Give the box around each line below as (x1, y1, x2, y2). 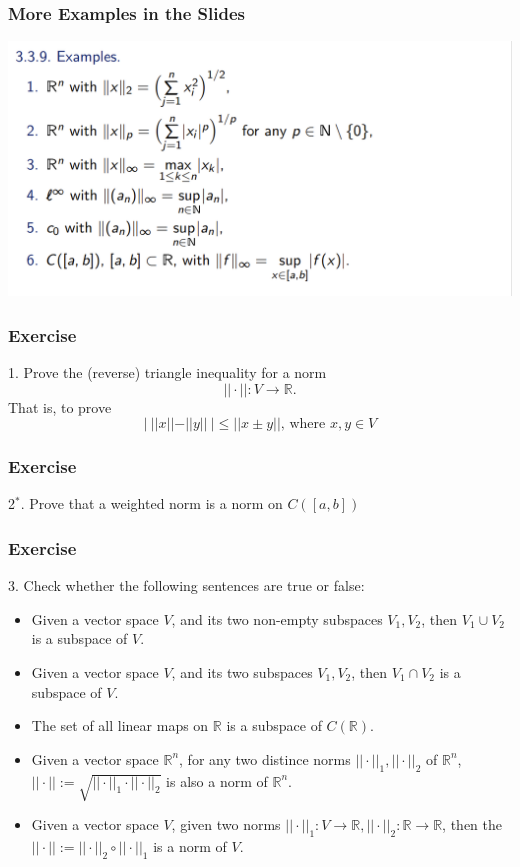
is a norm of (153, 836, 227, 857)
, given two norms (171, 814, 281, 835)
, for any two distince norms (179, 748, 351, 769)
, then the (442, 814, 502, 835)
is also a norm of (166, 770, 268, 791)
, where (280, 417, 326, 432)
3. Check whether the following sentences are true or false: (8, 575, 365, 596)
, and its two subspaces (171, 661, 313, 682)
